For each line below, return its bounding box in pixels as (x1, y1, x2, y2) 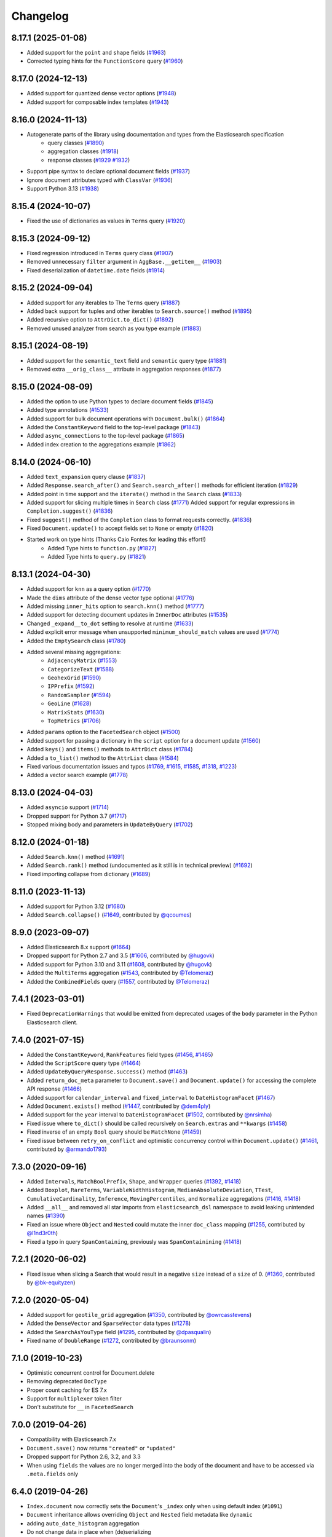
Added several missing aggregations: (26, 648, 121, 655)
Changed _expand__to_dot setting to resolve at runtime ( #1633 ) (26, 620, 194, 627)
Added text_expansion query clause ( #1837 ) (26, 473, 146, 480)
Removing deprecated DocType (26, 1378, 108, 1385)
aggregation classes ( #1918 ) (47, 148, 119, 155)
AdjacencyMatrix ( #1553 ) (47, 657, 117, 664)
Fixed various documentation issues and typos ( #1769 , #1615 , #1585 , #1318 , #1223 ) (26, 762, 237, 770)
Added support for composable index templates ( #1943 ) (26, 98, 169, 106)
